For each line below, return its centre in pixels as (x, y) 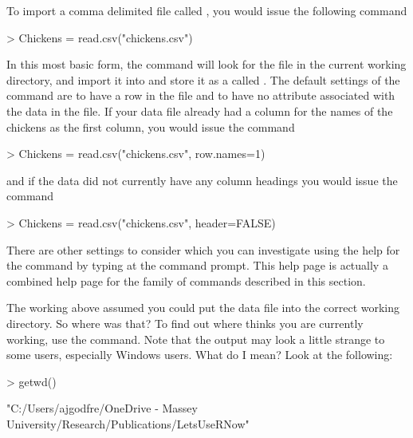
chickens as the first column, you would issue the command (151, 126)
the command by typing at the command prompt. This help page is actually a (197, 265)
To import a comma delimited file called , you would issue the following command (207, 10)
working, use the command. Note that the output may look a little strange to (196, 339)
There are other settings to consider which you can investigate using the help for (203, 249)
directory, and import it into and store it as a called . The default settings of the (203, 79)
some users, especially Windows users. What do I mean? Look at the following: (200, 355)
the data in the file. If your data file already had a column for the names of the (200, 110)
